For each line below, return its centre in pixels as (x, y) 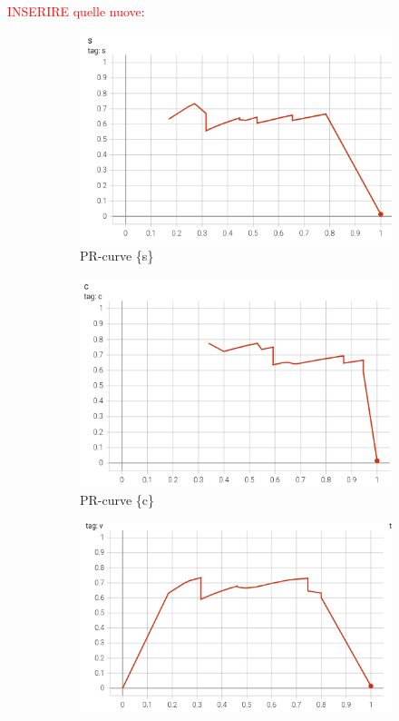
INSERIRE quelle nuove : (76, 11)
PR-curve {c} (117, 499)
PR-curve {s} (117, 255)
